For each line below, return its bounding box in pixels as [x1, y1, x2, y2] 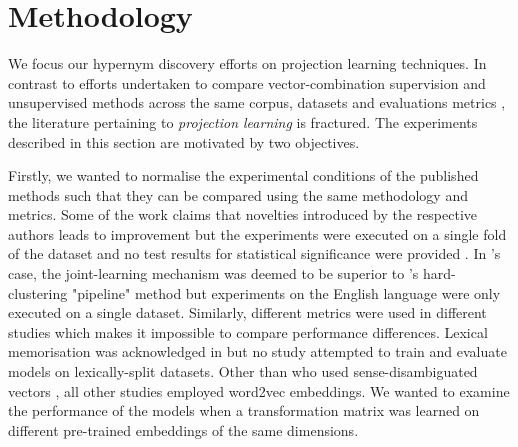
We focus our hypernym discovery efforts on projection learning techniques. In [8, 53, 487, 74]
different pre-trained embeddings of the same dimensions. [8, 419, 359, 440]
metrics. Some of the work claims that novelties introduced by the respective [8, 204, 478, 225]
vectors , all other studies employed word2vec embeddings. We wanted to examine [8, 380, 510, 401]
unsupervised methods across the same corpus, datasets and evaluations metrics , [8, 92, 506, 113]
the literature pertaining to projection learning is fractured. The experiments [8, 111, 478, 132]
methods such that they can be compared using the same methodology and [8, 184, 468, 205]
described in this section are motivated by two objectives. [8, 131, 360, 152]
